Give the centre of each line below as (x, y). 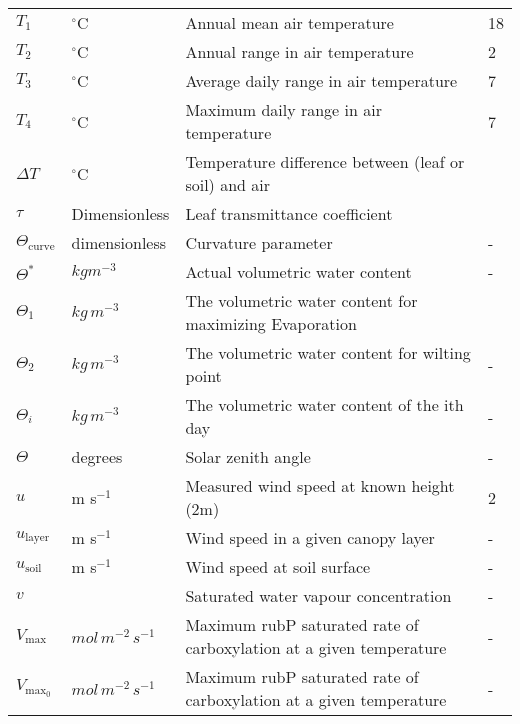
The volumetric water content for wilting (328, 352)
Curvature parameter (259, 242)
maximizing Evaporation (271, 323)
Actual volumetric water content (298, 271)
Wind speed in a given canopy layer (310, 537)
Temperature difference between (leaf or (325, 161)
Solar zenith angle (248, 456)
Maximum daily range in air (283, 109)
